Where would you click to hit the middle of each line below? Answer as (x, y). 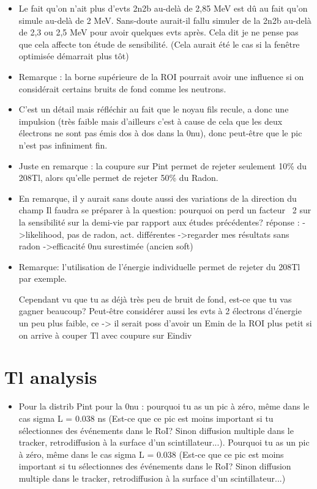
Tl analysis (51, 377)
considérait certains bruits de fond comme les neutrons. (122, 88)
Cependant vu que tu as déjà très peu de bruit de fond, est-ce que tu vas (155, 299)
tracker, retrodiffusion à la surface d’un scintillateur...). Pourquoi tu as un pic (164, 442)
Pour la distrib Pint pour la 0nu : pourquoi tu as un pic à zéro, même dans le (164, 406)
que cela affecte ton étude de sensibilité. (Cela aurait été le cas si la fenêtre (159, 44)
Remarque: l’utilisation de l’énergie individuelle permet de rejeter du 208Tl (159, 266)
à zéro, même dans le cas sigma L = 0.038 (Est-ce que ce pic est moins (151, 454)
